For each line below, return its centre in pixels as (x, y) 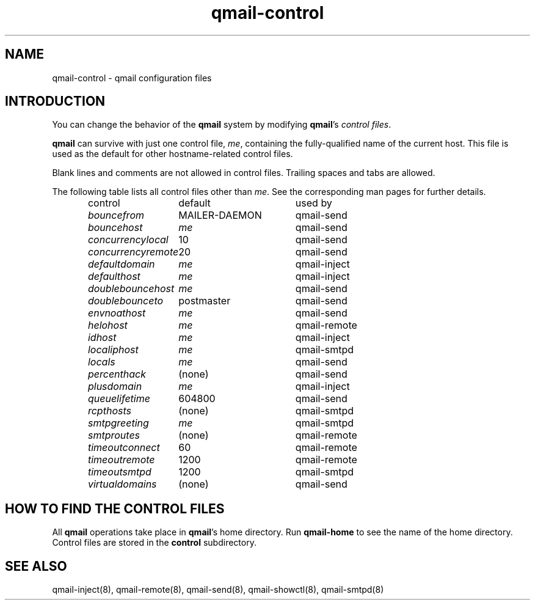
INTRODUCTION (55, 101)
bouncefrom (116, 215)
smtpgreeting (118, 423)
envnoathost (117, 313)
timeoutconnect (124, 448)
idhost (102, 338)
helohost (107, 325)
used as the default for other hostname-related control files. (173, 154)
